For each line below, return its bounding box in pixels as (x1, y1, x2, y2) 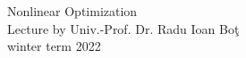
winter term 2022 (7, 37, 101, 55)
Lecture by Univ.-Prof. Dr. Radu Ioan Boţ (7, 19, 240, 37)
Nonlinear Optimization (7, 2, 138, 20)
